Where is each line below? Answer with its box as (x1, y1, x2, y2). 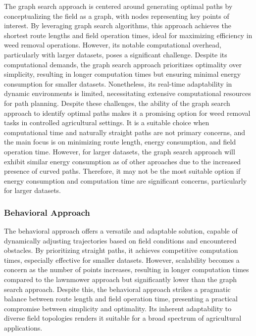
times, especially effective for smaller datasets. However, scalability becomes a (4, 254, 240, 265)
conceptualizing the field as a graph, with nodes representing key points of (4, 10, 229, 21)
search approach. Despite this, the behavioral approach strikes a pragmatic (4, 284, 231, 294)
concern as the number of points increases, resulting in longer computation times (4, 264, 249, 275)
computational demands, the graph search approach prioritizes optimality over (4, 59, 242, 69)
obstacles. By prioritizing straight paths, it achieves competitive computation (4, 245, 238, 255)
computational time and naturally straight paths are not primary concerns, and (4, 127, 246, 137)
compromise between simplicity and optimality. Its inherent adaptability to (4, 303, 232, 313)
